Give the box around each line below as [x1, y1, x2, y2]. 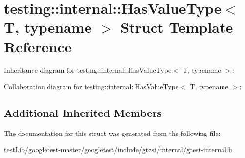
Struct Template [120, 17, 233, 37]
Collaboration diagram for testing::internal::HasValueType [4, 81, 178, 91]
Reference [4, 36, 72, 56]
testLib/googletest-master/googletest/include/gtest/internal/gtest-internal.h [4, 144, 232, 155]
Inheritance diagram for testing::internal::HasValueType [4, 65, 172, 75]
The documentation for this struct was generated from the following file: [4, 128, 221, 138]
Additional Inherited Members [4, 105, 162, 120]
